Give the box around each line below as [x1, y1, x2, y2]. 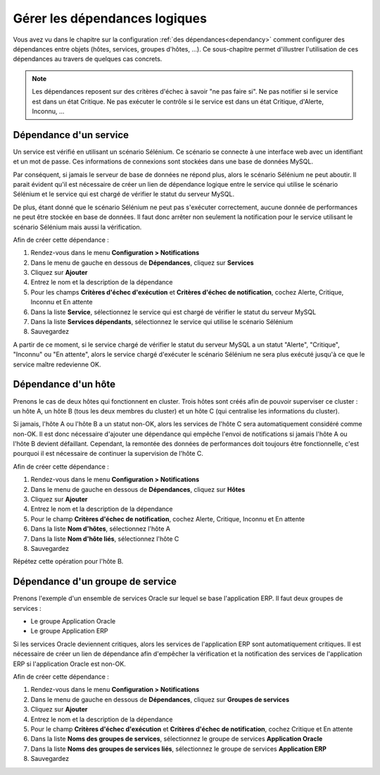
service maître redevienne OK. [13, 360, 101, 368]
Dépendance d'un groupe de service [13, 576, 177, 588]
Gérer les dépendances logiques [13, 11, 208, 26]
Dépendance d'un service [13, 129, 129, 141]
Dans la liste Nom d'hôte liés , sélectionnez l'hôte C [30, 534, 179, 542]
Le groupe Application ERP [30, 627, 108, 635]
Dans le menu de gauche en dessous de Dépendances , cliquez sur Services [30, 258, 254, 267]
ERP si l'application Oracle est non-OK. [13, 659, 126, 668]
